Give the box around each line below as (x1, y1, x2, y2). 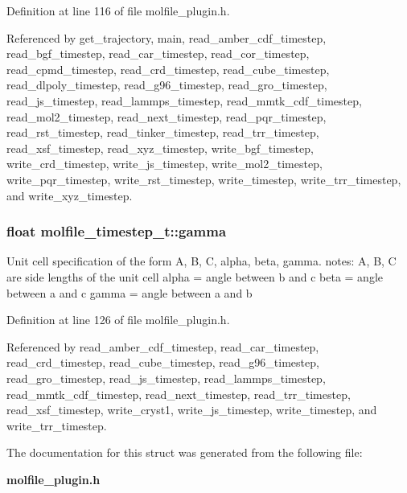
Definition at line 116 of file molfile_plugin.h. (6, 2, 230, 18)
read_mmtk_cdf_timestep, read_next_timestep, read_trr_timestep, (6, 385, 351, 402)
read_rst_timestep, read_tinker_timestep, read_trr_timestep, (6, 124, 319, 141)
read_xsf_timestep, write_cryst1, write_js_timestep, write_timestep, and (6, 401, 377, 418)
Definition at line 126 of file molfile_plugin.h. (6, 311, 230, 328)
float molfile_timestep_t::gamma (6, 221, 227, 241)
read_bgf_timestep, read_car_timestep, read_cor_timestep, (6, 45, 310, 62)
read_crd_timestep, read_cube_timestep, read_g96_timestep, (6, 354, 319, 371)
